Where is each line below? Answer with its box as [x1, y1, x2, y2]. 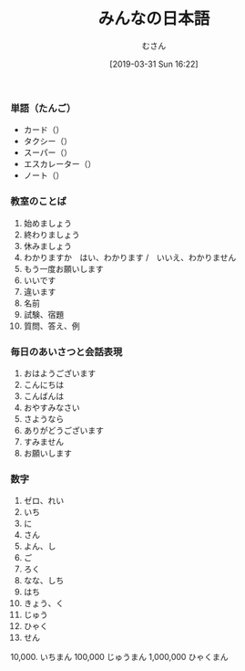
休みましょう [23, 240, 72, 251]
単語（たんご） [10, 101, 77, 114]
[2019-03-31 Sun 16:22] [109, 58, 199, 69]
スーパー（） [23, 147, 72, 158]
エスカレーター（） [23, 159, 97, 170]
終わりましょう [23, 229, 80, 240]
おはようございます [23, 367, 97, 379]
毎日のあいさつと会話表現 [10, 345, 123, 358]
